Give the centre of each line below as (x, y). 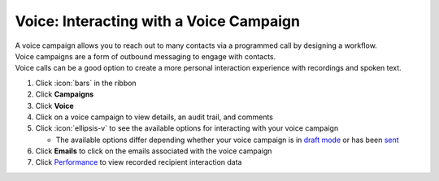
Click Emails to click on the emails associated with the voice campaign (154, 151)
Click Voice (55, 106)
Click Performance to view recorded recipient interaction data (139, 162)
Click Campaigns (65, 94)
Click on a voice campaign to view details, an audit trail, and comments (154, 117)
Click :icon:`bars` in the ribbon (86, 83)
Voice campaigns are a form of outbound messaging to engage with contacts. (146, 56)
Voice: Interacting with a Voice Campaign (158, 21)
